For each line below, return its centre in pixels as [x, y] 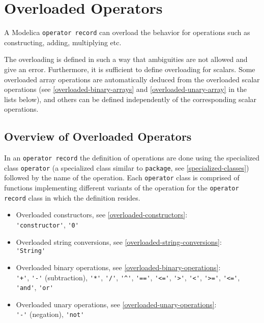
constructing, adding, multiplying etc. [63, 42]
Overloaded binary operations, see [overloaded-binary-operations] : [118, 267]
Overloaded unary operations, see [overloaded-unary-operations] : [116, 304]
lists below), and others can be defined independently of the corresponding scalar [130, 99]
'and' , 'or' [35, 287]
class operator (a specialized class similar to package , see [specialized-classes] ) [127, 167]
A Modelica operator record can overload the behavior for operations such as [127, 32]
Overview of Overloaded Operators [98, 136]
